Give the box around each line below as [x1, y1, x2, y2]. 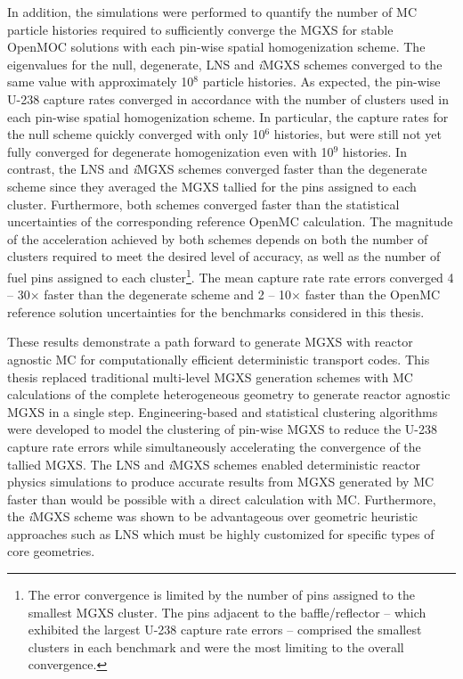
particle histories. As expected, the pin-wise [202, 72, 441, 91]
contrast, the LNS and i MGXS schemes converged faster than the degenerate [7, 160, 427, 178]
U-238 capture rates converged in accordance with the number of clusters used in [7, 89, 449, 108]
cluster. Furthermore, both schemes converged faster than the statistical [7, 194, 400, 213]
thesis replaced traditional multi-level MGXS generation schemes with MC [7, 367, 413, 386]
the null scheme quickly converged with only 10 [7, 125, 265, 143]
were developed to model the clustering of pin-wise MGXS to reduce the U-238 [7, 420, 437, 438]
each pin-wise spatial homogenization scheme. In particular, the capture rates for [7, 107, 449, 126]
